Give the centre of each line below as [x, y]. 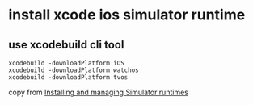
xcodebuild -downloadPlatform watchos [74, 70]
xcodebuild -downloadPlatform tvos [68, 78]
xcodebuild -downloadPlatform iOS [67, 63]
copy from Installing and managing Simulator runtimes [98, 92]
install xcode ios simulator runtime [127, 15]
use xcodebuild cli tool [66, 45]
